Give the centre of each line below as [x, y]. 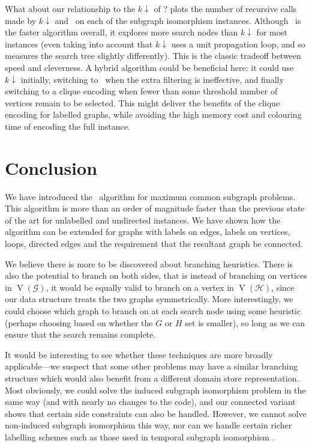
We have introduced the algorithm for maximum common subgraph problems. [150, 196]
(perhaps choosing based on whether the [79, 322]
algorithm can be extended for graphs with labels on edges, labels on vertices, [148, 232]
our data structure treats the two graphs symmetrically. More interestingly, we [149, 299]
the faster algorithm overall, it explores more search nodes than [121, 32]
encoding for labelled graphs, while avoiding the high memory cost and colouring [153, 114]
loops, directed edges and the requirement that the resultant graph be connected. [154, 244]
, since [283, 287]
